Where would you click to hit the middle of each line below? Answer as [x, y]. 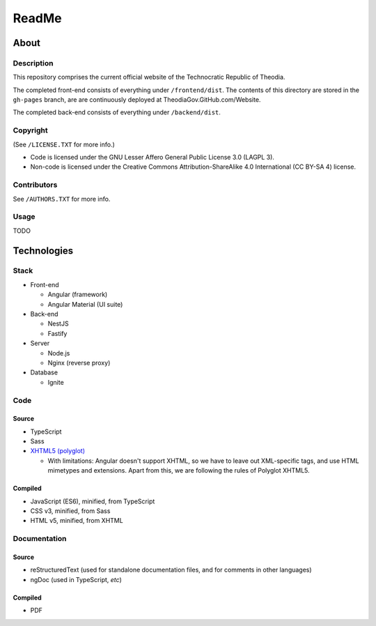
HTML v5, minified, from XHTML [77, 521]
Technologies [43, 251]
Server [40, 343]
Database [44, 372]
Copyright [30, 130]
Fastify [57, 333]
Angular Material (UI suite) [85, 304]
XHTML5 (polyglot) [57, 451]
